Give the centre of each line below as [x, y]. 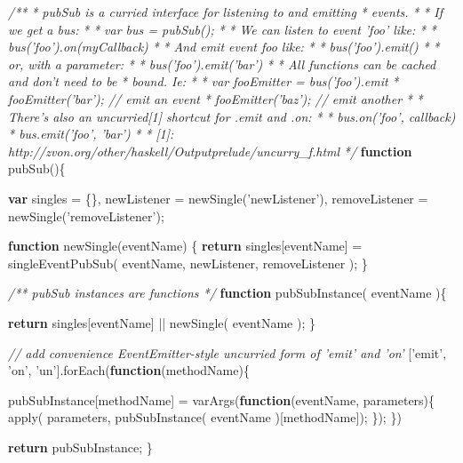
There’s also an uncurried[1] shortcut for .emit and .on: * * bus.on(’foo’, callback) [232, 116]
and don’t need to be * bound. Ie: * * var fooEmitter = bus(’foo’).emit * [204, 81]
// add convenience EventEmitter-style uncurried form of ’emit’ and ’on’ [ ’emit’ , [228, 352]
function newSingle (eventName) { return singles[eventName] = [185, 246]
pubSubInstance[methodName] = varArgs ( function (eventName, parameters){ [222, 399]
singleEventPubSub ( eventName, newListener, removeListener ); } [188, 263]
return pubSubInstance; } [80, 447]
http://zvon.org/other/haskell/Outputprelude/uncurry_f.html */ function [210, 151]
